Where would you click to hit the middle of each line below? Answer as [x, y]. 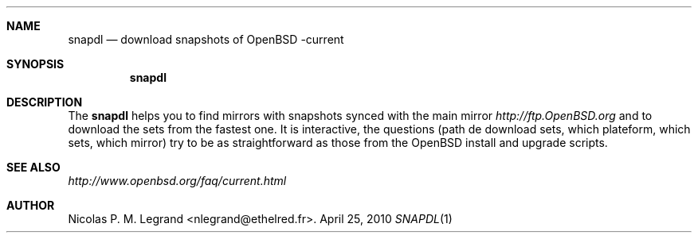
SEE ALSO [33, 167]
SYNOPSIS [35, 64]
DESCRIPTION [45, 102]
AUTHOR [31, 205]
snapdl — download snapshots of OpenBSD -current [206, 39]
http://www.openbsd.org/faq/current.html [177, 181]
